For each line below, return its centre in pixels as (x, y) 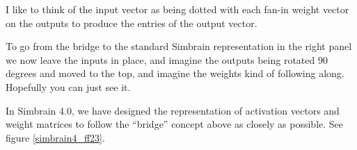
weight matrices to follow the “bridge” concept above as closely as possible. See (175, 124)
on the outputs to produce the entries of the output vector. (132, 23)
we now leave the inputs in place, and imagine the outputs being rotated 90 (167, 59)
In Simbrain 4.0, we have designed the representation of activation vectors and (173, 110)
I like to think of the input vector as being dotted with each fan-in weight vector (177, 9)
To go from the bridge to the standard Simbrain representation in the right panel (179, 46)
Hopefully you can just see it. (68, 86)
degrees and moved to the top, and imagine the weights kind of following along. (175, 73)
